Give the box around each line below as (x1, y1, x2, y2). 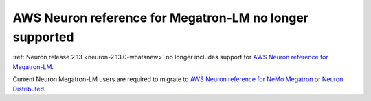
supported (12, 29, 74, 44)
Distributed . (12, 85, 46, 93)
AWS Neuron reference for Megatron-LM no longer (12, 10, 309, 25)
